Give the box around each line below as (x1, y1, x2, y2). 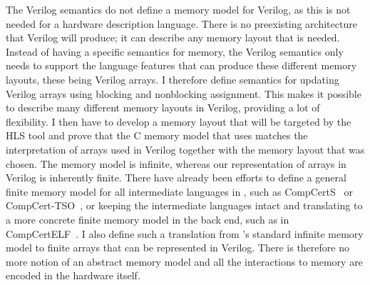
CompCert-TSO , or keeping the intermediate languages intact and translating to (6, 198, 363, 213)
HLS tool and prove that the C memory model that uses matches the (6, 128, 308, 143)
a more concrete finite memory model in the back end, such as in (6, 211, 289, 226)
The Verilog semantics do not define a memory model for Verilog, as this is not (6, 2, 351, 16)
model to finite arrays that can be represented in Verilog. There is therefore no (6, 240, 349, 255)
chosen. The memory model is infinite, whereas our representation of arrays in (6, 156, 346, 171)
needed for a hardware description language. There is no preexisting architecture (6, 16, 357, 31)
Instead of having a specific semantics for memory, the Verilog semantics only (6, 44, 344, 59)
